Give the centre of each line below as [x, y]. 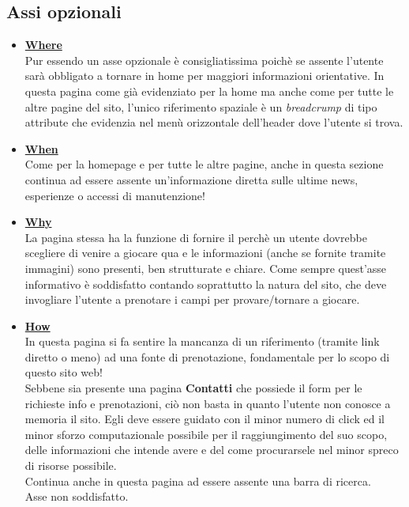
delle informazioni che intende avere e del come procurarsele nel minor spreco [212, 450]
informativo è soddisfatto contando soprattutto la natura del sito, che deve [206, 284]
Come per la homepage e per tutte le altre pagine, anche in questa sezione [204, 164]
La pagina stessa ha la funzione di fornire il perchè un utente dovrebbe [196, 237]
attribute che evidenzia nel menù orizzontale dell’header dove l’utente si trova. [214, 122]
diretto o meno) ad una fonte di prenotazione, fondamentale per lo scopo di [207, 356]
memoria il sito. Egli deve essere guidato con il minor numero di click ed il [204, 419]
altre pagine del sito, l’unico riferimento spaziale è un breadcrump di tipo [201, 106]
